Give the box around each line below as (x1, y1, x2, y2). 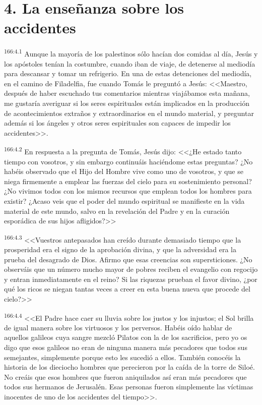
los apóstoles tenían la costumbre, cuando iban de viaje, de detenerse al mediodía (4, 58, 255, 69)
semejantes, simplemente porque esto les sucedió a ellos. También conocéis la (4, 352, 241, 362)
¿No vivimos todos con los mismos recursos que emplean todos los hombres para (4, 186, 252, 196)
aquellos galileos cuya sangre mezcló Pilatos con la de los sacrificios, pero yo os (4, 332, 247, 342)
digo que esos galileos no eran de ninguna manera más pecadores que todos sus (4, 341, 247, 352)
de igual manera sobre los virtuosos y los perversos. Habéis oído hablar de (4, 322, 232, 332)
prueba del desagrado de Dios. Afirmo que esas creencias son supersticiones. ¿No (4, 254, 252, 264)
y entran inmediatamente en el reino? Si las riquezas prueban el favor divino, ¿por (4, 273, 257, 284)
